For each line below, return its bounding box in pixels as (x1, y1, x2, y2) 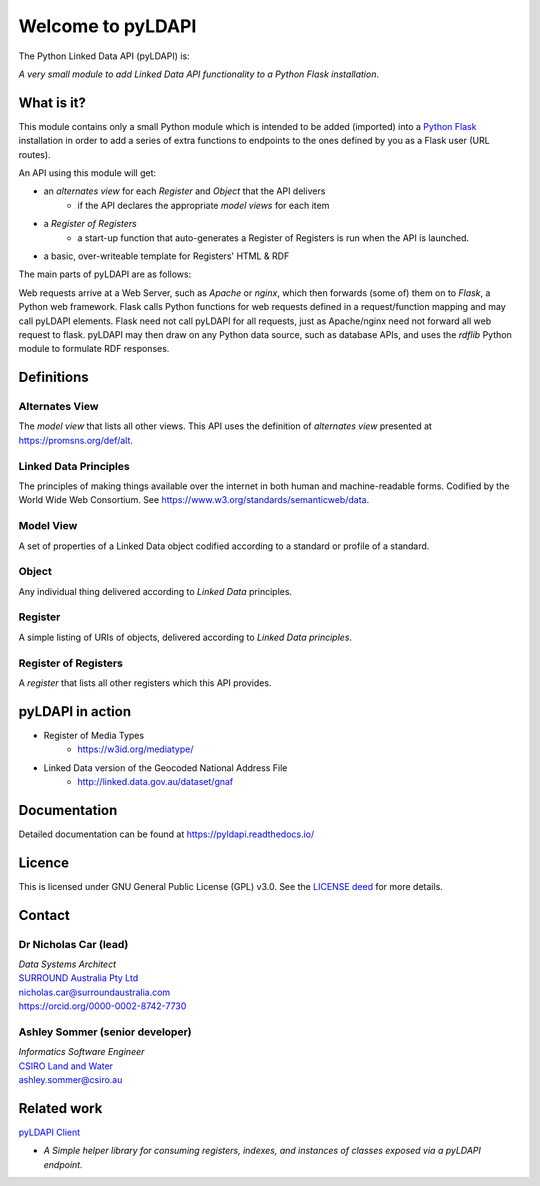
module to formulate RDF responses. (18, 343, 170, 355)
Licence (18, 854, 70, 871)
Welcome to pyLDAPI (18, 15, 197, 37)
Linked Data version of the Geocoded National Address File (43, 761, 288, 774)
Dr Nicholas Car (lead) (18, 937, 129, 951)
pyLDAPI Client (18, 1126, 81, 1138)
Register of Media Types (43, 729, 145, 741)
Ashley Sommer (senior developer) (18, 1025, 192, 1039)
